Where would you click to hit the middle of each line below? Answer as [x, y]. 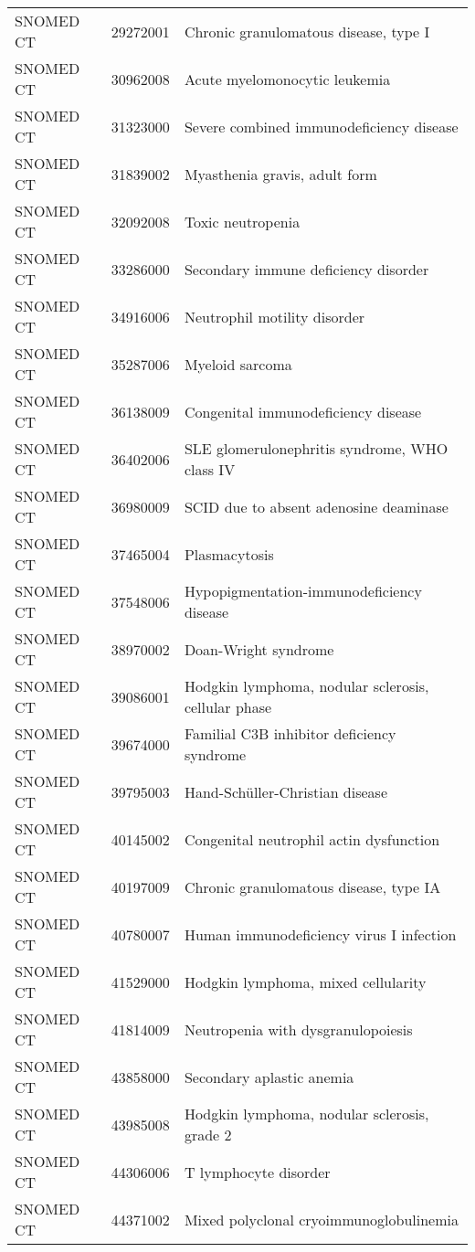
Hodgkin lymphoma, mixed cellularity [305, 981]
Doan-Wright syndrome [259, 649]
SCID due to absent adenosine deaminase [316, 506]
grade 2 [208, 1135]
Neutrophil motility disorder [274, 316]
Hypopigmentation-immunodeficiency [303, 591]
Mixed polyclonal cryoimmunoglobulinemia [321, 1219]
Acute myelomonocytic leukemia [287, 79]
